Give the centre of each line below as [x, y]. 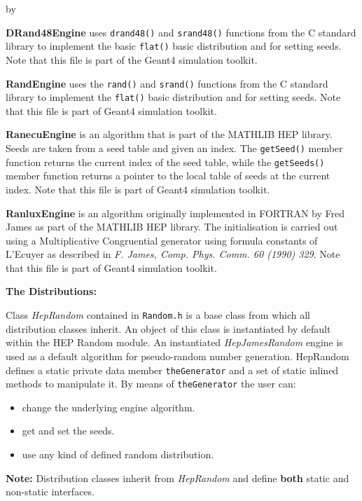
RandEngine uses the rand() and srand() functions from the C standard [167, 83]
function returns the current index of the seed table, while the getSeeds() [165, 162]
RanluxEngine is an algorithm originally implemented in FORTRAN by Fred [175, 213]
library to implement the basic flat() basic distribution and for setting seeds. [174, 46]
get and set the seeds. [68, 431]
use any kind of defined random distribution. [118, 454]
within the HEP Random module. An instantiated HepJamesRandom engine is [174, 342]
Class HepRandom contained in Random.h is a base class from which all [158, 315]
